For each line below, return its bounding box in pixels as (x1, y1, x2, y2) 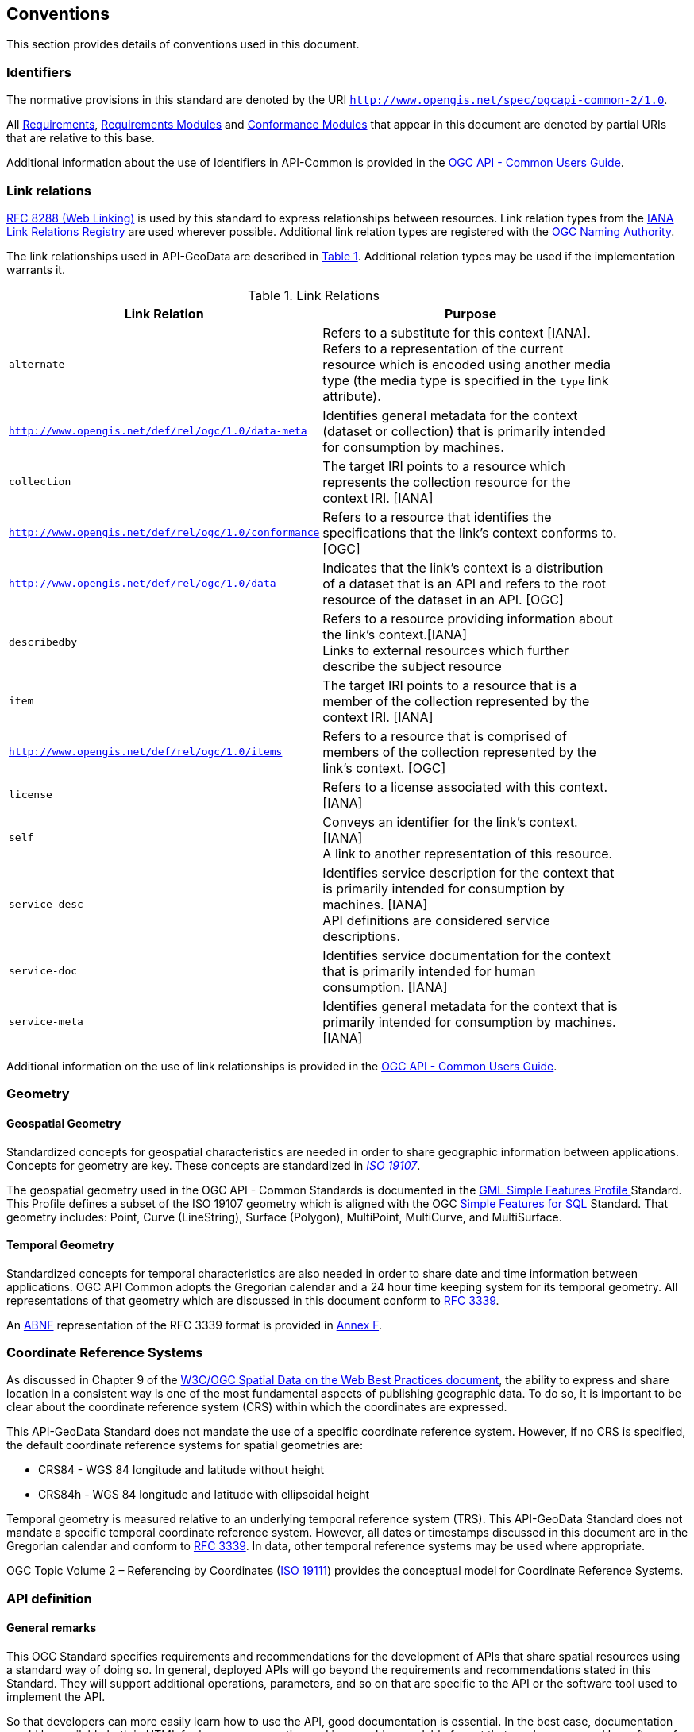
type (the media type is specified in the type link (322, 372, 609, 388)
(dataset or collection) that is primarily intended (322, 422, 606, 439)
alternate (9, 358, 65, 371)
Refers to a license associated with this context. (322, 778, 608, 795)
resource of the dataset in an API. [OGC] (322, 591, 564, 608)
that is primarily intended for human (322, 962, 536, 979)
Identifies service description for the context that (322, 864, 615, 881)
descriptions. (322, 928, 401, 944)
